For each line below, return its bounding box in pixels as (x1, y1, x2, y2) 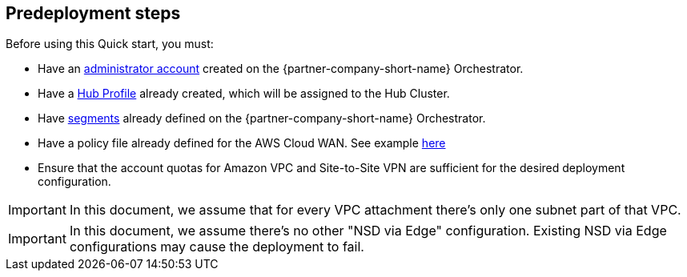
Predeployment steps (6, 3, 181, 23)
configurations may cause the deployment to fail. (69, 239, 364, 255)
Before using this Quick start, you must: (6, 37, 214, 51)
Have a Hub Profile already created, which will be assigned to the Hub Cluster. (38, 86, 450, 101)
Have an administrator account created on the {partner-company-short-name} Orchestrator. (38, 62, 524, 76)
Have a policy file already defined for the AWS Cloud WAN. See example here (38, 136, 446, 151)
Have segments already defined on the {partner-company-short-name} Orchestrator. (38, 111, 486, 126)
